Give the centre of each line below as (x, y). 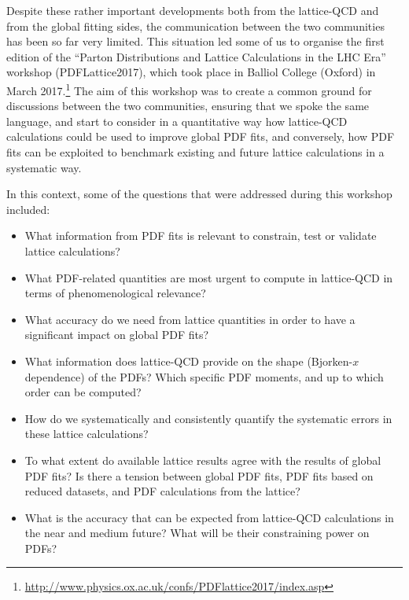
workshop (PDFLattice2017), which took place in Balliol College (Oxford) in (191, 72)
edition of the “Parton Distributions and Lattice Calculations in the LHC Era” (196, 56)
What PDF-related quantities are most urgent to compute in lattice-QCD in (209, 277)
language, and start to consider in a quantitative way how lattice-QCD (177, 121)
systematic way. (44, 167)
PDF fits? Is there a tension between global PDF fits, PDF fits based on (199, 475)
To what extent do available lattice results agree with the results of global (203, 460)
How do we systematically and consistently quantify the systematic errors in (208, 418)
